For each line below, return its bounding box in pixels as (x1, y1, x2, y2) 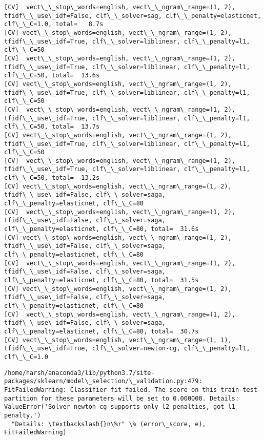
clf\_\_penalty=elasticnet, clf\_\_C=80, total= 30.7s (4, 327, 199, 335)
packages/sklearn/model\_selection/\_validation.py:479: (4, 378, 202, 385)
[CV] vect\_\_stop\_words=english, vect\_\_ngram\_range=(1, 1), (4, 336, 232, 344)
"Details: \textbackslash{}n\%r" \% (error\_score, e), (11, 420, 206, 428)
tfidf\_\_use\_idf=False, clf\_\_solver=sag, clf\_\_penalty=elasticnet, (4, 12, 261, 19)
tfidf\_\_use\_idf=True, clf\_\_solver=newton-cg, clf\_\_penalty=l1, (4, 345, 250, 352)
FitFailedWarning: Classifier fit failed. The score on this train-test (4, 386, 257, 393)
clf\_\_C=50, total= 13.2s (4, 174, 100, 182)
